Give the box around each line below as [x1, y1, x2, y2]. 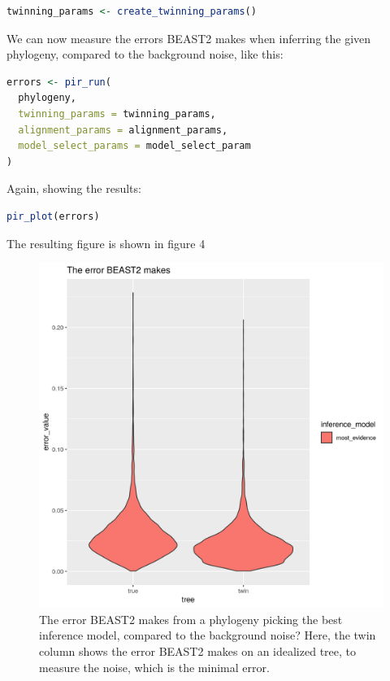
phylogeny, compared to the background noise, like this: [6, 46, 284, 63]
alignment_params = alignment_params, [18, 124, 228, 136]
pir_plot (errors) [6, 210, 100, 222]
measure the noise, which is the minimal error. [39, 658, 270, 675]
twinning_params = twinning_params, [18, 107, 216, 120]
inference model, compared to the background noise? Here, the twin [39, 626, 376, 644]
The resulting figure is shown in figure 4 [6, 234, 206, 251]
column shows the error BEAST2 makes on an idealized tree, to [39, 642, 357, 659]
